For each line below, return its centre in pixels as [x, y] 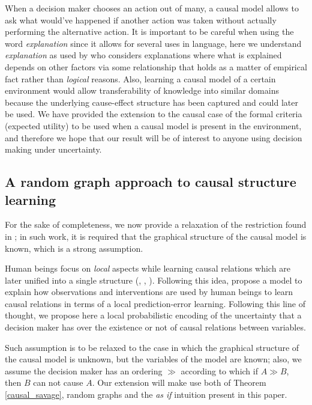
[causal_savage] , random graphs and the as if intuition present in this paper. [146, 394]
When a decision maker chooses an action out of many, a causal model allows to [152, 8]
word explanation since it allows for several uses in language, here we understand [153, 43]
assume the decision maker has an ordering [84, 370]
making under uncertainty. [53, 149]
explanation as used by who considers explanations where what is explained [143, 55]
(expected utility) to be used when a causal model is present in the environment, [153, 125]
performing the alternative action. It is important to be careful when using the [149, 32]
